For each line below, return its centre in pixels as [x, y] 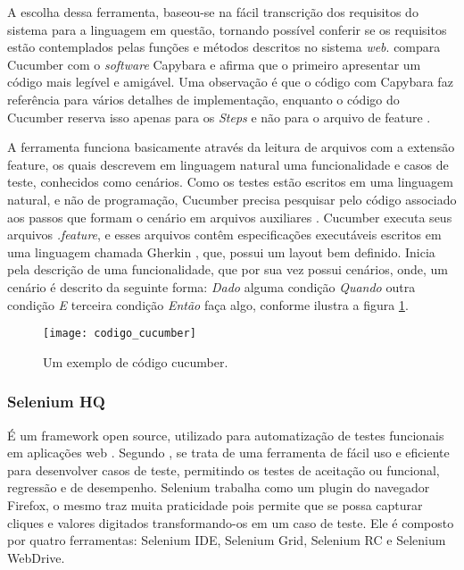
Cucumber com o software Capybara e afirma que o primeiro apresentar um [214, 64]
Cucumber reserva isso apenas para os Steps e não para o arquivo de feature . [219, 117]
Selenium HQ [56, 402]
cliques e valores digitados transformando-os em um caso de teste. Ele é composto [231, 522]
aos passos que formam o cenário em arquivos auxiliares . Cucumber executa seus [230, 217]
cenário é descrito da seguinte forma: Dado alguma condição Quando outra [211, 286]
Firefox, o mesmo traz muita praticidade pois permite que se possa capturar [215, 504]
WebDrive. [36, 557]
